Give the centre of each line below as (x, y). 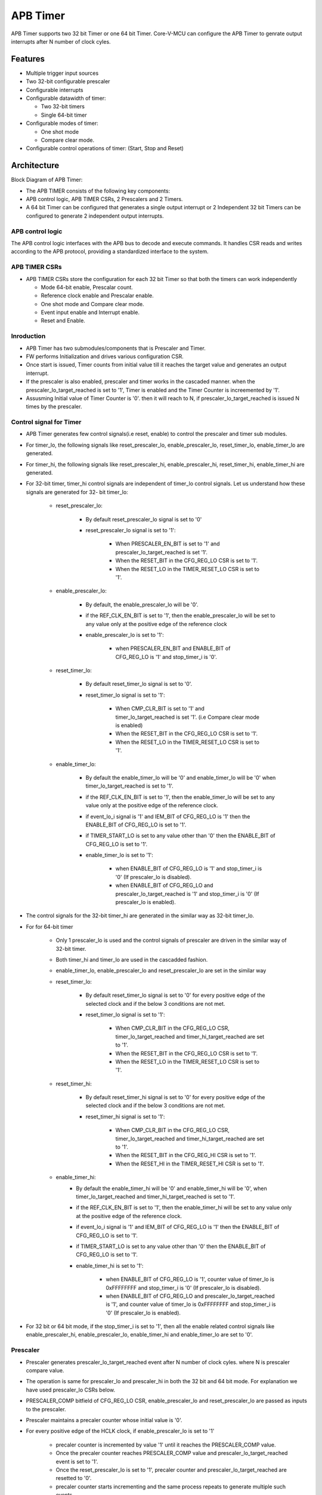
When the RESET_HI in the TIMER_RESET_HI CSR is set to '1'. (190, 1164)
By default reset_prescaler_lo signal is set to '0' (144, 519)
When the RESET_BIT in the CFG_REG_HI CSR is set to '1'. (186, 1155)
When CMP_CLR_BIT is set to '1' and (160, 709)
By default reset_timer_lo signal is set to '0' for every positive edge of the (175, 995)
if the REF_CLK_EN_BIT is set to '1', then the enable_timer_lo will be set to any (180, 797)
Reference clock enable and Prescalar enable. (97, 295)
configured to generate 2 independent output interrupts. (95, 216)
